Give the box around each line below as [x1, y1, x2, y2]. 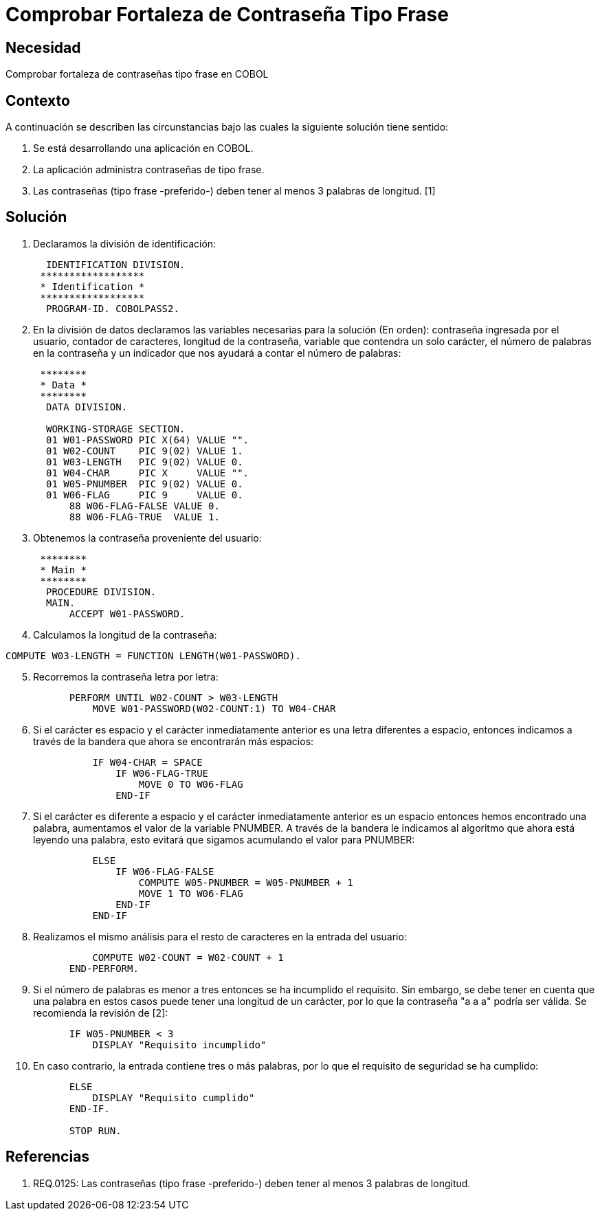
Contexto [5, 91, 70, 109]
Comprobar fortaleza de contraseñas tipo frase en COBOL [5, 68, 269, 80]
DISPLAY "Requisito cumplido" [92, 1092, 255, 1103]
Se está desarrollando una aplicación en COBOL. [33, 142, 254, 155]
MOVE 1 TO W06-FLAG [138, 887, 243, 899]
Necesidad [5, 38, 81, 56]
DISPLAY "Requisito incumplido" [92, 1039, 267, 1050]
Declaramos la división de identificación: [33, 237, 216, 250]
